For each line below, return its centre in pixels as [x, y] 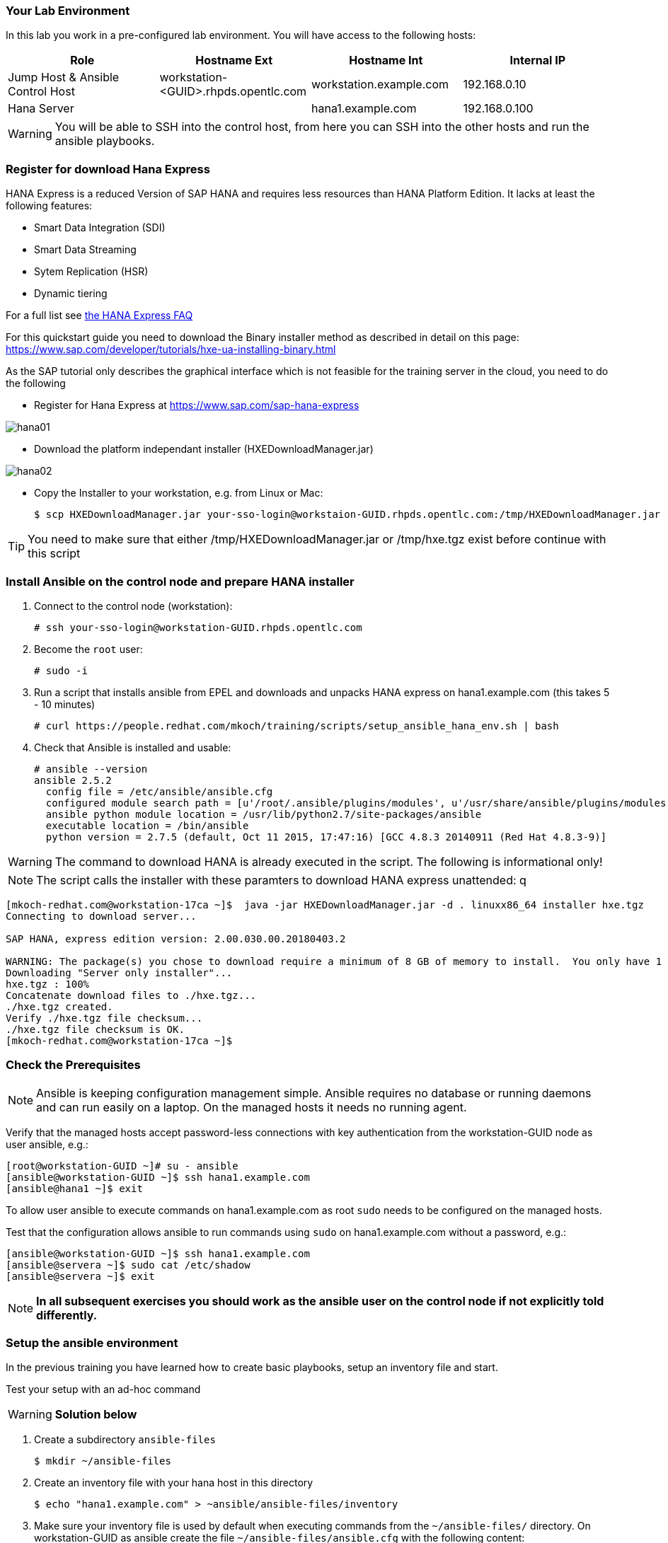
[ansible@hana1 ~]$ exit [74, 1188]
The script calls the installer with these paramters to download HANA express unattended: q [281, 880]
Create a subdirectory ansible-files [125, 1440]
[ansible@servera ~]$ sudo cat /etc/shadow [128, 1265]
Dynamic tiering [71, 294]
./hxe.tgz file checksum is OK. [95, 1029]
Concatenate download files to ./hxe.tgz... [131, 995]
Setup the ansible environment [92, 1343]
